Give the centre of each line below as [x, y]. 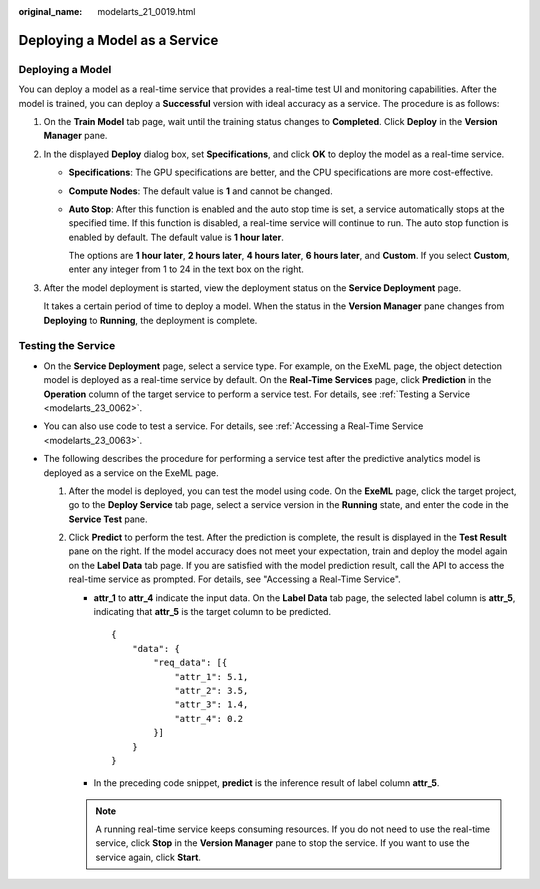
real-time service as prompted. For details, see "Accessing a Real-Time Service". [235, 579]
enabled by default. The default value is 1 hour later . [176, 237]
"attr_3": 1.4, [211, 704]
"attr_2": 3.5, [211, 690]
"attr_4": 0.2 [209, 718]
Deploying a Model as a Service [118, 40]
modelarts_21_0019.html [146, 11]
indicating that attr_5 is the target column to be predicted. [212, 612]
